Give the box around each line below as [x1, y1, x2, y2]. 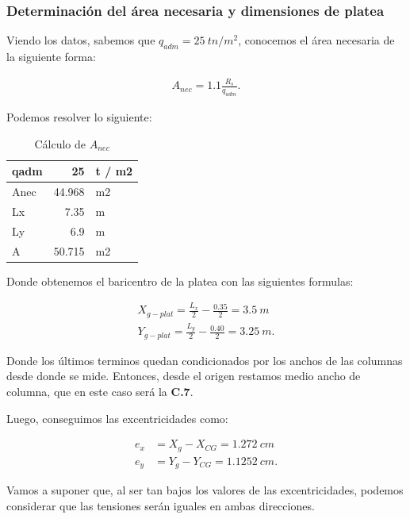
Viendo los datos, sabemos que [6, 32, 155, 48]
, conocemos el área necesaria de [238, 32, 395, 48]
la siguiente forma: [6, 48, 96, 65]
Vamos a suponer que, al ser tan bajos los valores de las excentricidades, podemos [6, 482, 404, 498]
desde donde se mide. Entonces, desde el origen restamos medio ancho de [6, 367, 361, 384]
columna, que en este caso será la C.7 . [6, 383, 194, 399]
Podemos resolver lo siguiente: [6, 109, 152, 125]
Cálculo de [34, 135, 86, 152]
